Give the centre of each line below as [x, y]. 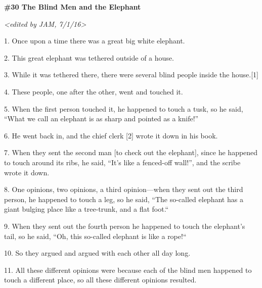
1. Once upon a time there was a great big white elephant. [95, 41]
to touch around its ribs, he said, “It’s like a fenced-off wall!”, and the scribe [122, 162]
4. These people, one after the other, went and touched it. [94, 91]
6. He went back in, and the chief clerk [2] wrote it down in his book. [111, 135]
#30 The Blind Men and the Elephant [73, 7]
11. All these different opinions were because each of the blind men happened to [128, 270]
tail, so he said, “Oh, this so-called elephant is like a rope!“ [95, 236]
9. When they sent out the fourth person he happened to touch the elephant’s [125, 226]
